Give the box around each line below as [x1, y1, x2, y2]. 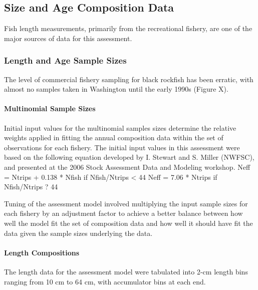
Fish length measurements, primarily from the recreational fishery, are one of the [4, 23, 252, 34]
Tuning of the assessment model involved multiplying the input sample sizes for [4, 198, 248, 208]
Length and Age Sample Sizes [4, 54, 127, 67]
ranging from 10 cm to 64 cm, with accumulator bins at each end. [4, 276, 206, 286]
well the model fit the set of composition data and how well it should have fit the [4, 217, 253, 228]
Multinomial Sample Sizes [4, 103, 96, 114]
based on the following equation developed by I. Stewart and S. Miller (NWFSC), [4, 152, 254, 162]
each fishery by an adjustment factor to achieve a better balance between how [4, 208, 243, 218]
